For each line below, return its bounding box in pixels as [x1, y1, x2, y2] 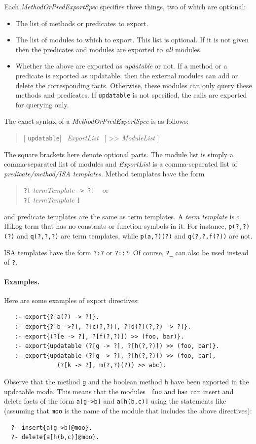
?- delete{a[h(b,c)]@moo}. [11, 434, 100, 441]
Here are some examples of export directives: [4, 295, 139, 305]
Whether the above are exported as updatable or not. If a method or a [15, 61, 227, 71]
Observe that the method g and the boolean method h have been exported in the [4, 376, 249, 386]
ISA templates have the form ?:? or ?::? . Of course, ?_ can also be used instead [4, 247, 249, 257]
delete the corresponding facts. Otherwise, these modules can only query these [15, 80, 252, 90]
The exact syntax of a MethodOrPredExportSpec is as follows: [4, 116, 189, 126]
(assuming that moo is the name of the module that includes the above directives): [4, 405, 252, 415]
